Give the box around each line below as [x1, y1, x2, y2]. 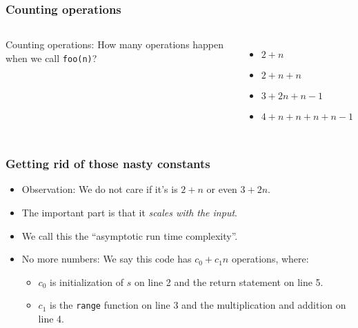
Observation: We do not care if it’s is [21, 182, 178, 196]
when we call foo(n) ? [6, 50, 97, 65]
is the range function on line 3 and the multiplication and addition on [50, 298, 346, 312]
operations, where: [231, 252, 309, 266]
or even [206, 182, 237, 196]
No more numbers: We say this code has [21, 252, 192, 266]
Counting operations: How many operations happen [6, 37, 224, 52]
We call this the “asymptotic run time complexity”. [21, 228, 238, 243]
